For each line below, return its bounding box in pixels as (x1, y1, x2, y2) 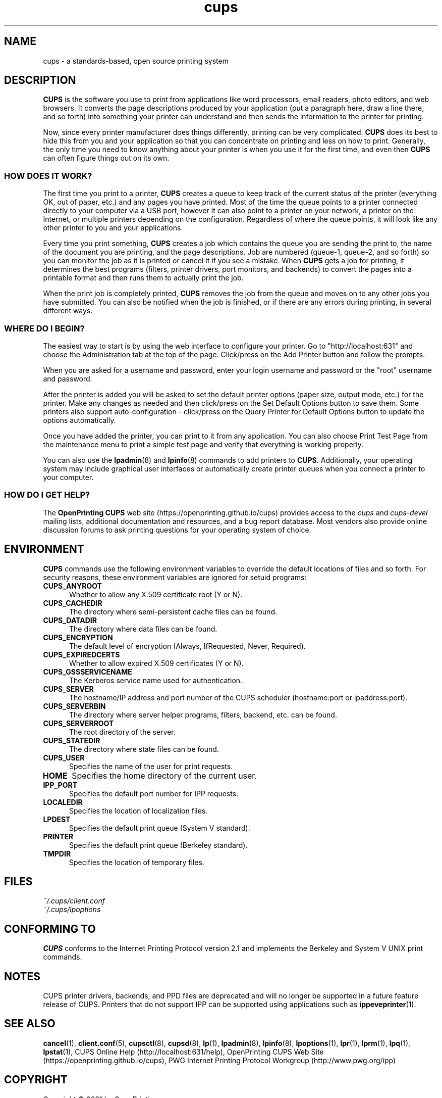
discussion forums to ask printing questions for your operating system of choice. (43, 525, 311, 534)
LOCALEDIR (43, 797, 83, 806)
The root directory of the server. (69, 727, 176, 736)
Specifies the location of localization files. (69, 806, 208, 815)
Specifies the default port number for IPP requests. (69, 789, 239, 798)
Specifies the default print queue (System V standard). (69, 823, 250, 832)
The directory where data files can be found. (69, 624, 217, 633)
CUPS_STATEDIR (43, 736, 100, 745)
